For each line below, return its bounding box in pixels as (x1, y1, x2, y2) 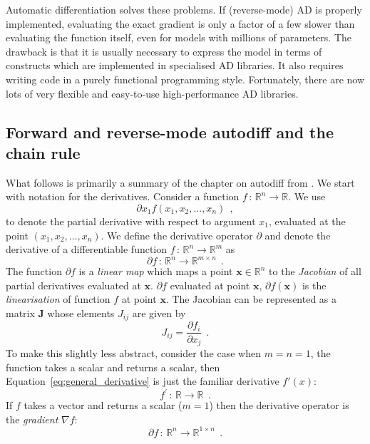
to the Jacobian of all (269, 264, 361, 279)
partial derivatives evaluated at (6, 277, 141, 292)
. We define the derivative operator (101, 227, 253, 242)
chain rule (6, 141, 81, 163)
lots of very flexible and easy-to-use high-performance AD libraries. (6, 86, 299, 100)
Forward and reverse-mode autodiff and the (6, 120, 334, 143)
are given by (132, 306, 186, 320)
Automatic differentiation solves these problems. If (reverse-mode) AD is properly (6, 2, 362, 16)
